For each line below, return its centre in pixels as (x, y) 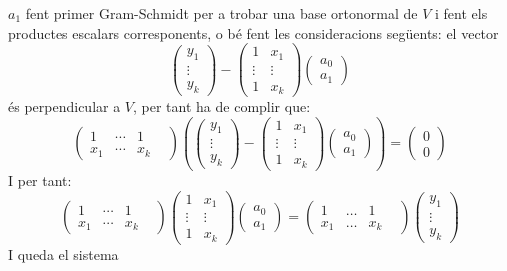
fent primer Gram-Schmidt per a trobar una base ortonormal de (221, 13)
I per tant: (40, 179)
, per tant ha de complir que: (222, 106)
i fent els (461, 13)
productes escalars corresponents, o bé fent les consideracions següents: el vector (253, 32)
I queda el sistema (63, 253)
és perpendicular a (64, 106)
